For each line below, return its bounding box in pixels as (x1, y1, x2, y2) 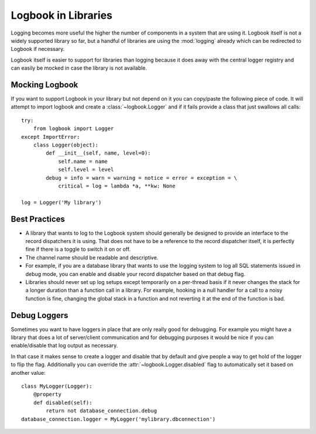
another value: (11, 369, 46, 376)
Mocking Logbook (11, 80, 78, 90)
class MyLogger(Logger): (21, 382, 92, 389)
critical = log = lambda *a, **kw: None (58, 182, 176, 189)
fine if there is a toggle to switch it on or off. (25, 246, 131, 253)
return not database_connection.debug (46, 408, 157, 414)
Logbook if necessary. (11, 46, 65, 53)
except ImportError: (21, 134, 80, 140)
